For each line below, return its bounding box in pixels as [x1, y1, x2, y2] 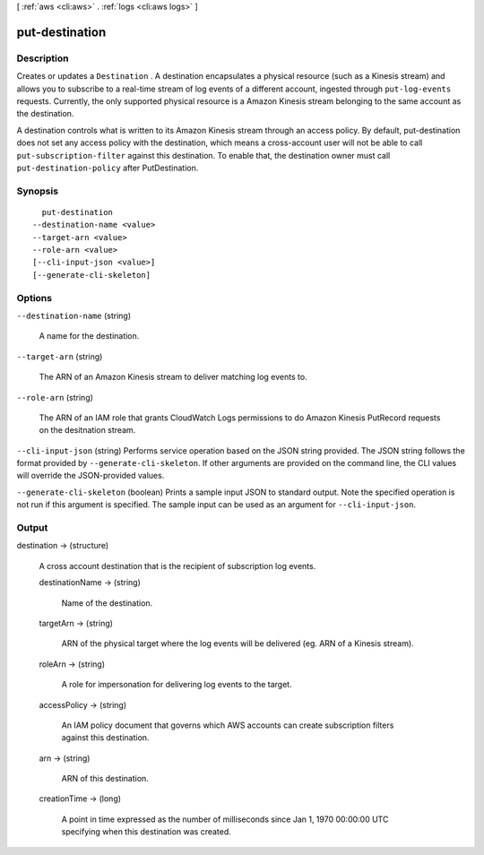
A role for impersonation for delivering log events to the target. [61, 679, 292, 690]
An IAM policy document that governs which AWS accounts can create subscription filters [61, 720, 394, 730]
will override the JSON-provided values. [16, 471, 165, 481]
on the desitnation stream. [39, 425, 136, 436]
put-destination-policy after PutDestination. [16, 162, 199, 173]
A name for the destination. [39, 331, 140, 341]
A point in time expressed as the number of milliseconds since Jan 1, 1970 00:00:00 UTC [61, 814, 389, 825]
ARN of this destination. [61, 773, 150, 784]
